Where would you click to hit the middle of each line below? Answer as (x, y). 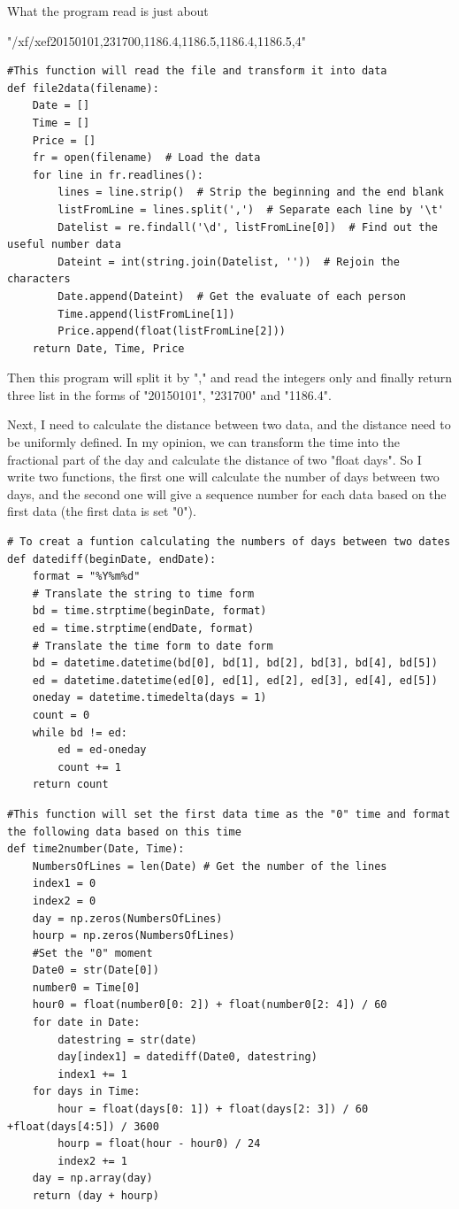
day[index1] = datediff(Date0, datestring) (187, 1057)
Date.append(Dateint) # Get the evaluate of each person (232, 296)
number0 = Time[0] (86, 987)
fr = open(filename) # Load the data (146, 158)
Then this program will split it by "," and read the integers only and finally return (229, 377)
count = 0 (61, 715)
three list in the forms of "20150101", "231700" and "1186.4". (169, 394)
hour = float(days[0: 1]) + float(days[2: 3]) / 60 (213, 1109)
